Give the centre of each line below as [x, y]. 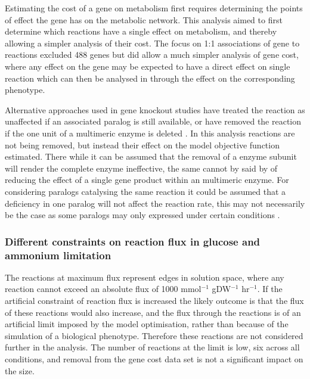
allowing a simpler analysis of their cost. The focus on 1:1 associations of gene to [152, 43]
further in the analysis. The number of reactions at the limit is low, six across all [152, 347]
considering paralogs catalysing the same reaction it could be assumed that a [145, 191]
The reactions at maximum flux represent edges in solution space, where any [145, 277]
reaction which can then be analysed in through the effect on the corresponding [150, 78]
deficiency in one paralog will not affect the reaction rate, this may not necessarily [155, 203]
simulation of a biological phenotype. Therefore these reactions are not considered [154, 335]
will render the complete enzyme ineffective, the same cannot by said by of [141, 168]
